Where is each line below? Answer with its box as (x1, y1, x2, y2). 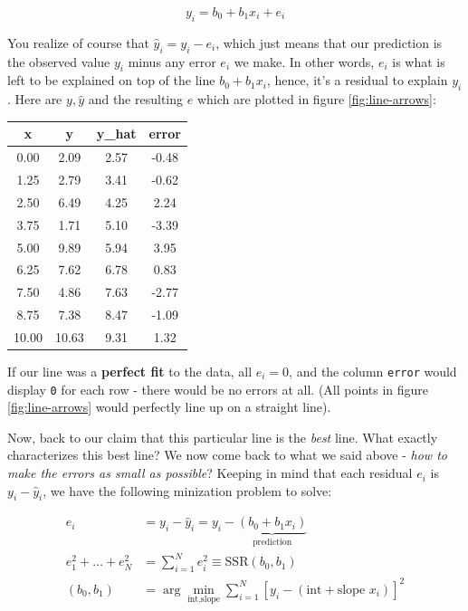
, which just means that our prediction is (215, 33, 443, 52)
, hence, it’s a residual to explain (266, 71, 448, 90)
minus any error (128, 52, 216, 71)
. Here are (7, 90, 62, 109)
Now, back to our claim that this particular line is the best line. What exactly (7, 427, 438, 446)
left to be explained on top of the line (7, 71, 215, 90)
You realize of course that (7, 33, 149, 52)
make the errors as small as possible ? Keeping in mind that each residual (7, 463, 413, 482)
